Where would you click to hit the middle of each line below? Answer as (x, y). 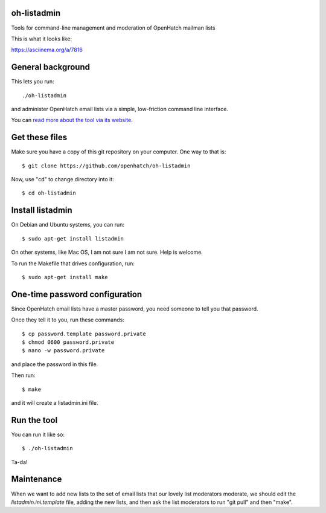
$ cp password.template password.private (84, 334)
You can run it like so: (38, 434)
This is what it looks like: (42, 39)
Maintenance (37, 479)
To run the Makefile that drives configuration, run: (73, 263)
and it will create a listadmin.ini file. (55, 402)
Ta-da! (19, 462)
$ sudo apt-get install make (65, 277)
